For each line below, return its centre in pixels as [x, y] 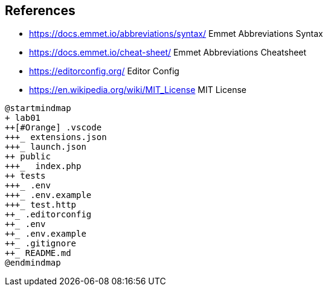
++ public [28, 157]
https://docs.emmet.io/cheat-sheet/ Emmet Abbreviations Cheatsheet [168, 53]
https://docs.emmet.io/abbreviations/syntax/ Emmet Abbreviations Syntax [176, 34]
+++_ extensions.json [56, 137]
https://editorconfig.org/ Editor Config [104, 71]
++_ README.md [38, 253]
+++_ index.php [43, 166]
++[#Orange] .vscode [53, 128]
